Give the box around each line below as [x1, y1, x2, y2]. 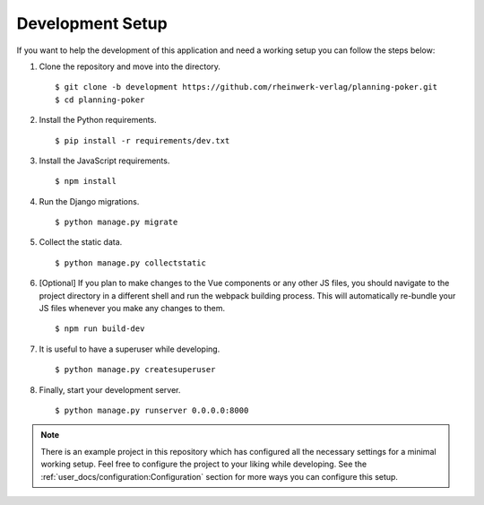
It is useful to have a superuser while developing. [39, 344, 220, 354]
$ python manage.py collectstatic [55, 257, 206, 268]
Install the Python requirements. [39, 115, 157, 126]
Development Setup [16, 13, 168, 33]
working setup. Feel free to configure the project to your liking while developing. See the [40, 458, 367, 470]
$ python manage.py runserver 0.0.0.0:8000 [55, 405, 249, 415]
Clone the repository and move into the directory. [39, 61, 221, 72]
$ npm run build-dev [55, 324, 145, 334]
